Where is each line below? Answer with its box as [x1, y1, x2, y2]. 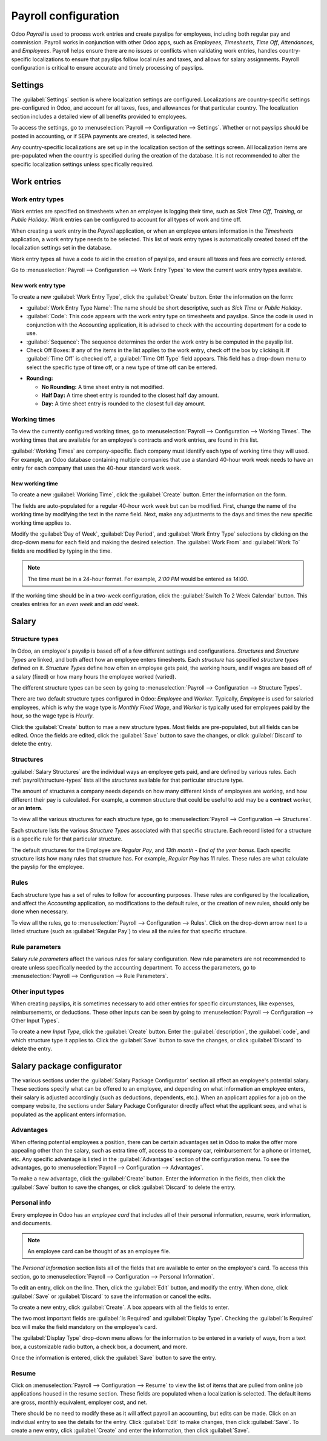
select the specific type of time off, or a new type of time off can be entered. [26, 364, 217, 371]
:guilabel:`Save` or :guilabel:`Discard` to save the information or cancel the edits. [11, 1293, 211, 1300]
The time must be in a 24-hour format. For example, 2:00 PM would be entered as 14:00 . [27, 575, 249, 582]
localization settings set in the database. [11, 244, 112, 251]
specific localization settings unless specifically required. [11, 161, 154, 168]
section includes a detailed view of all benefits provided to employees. [11, 113, 187, 120]
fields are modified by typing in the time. [11, 547, 112, 554]
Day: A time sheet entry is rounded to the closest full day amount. [41, 400, 206, 407]
